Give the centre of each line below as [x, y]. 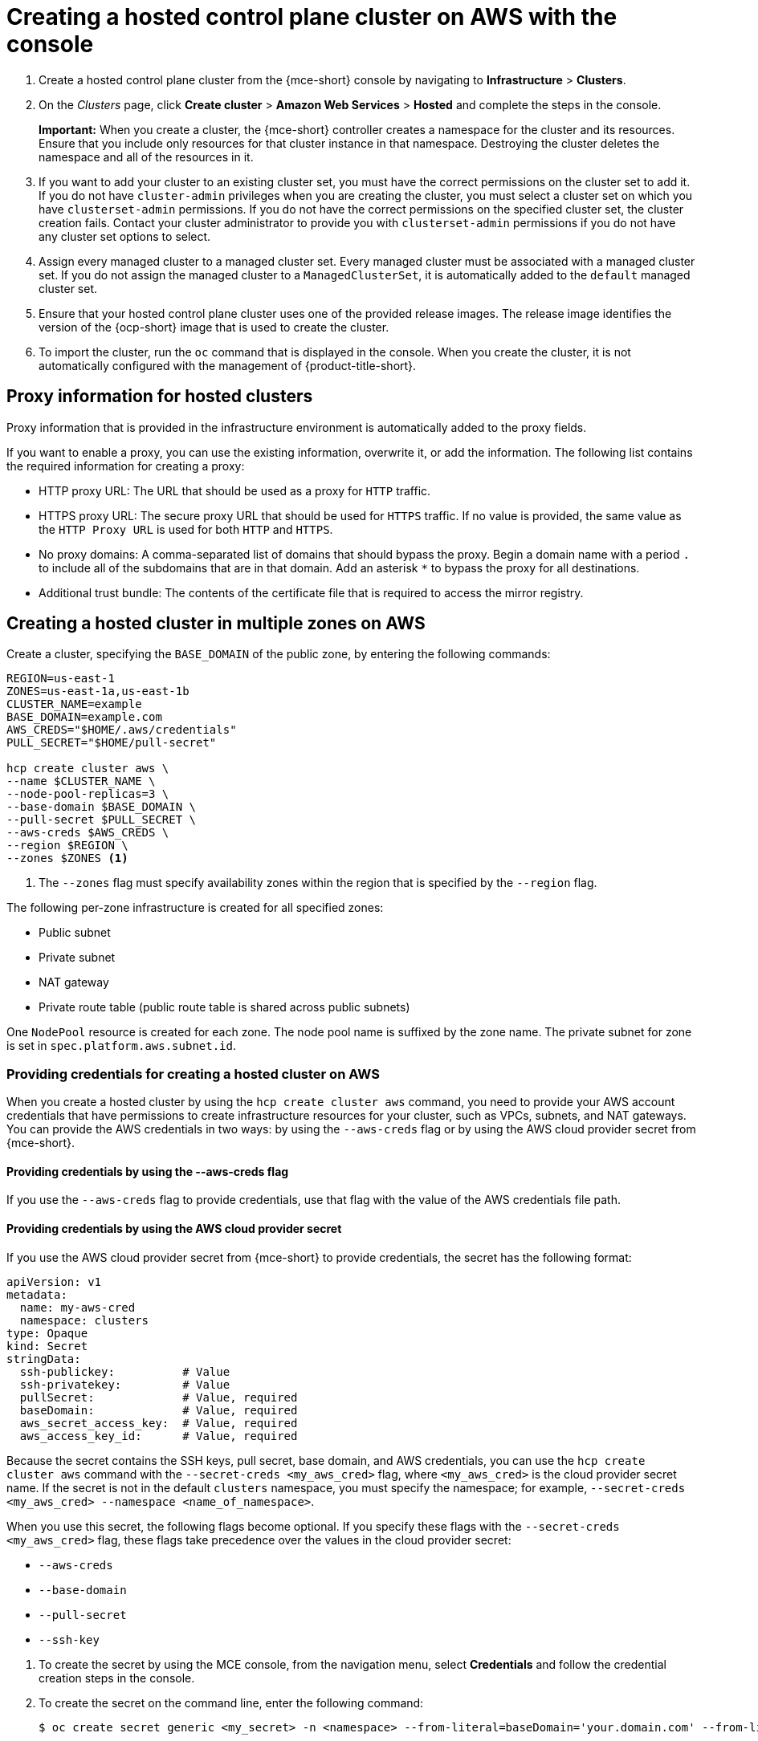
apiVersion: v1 [54, 1281]
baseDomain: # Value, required [159, 1410]
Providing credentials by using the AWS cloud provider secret [174, 1229]
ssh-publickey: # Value [125, 1371]
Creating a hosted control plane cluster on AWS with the [312, 17]
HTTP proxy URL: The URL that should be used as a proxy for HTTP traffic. [235, 490]
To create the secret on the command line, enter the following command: [231, 1702]
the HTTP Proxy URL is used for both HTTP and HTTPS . [186, 529]
